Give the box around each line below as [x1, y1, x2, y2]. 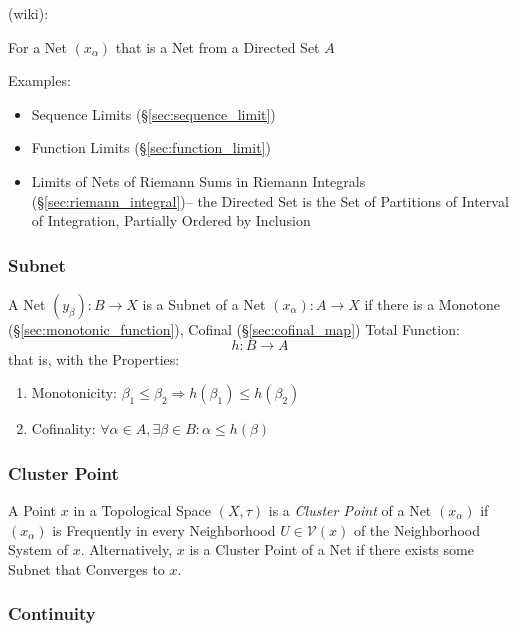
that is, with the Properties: [8, 348, 180, 369]
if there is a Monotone [364, 293, 500, 314]
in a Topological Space [73, 499, 212, 520]
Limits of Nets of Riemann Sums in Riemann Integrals [31, 170, 366, 191]
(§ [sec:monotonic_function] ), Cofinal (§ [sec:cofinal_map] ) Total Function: [8, 318, 460, 339]
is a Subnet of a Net [142, 293, 266, 314]
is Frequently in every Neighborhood [52, 519, 276, 540]
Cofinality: [31, 418, 96, 439]
